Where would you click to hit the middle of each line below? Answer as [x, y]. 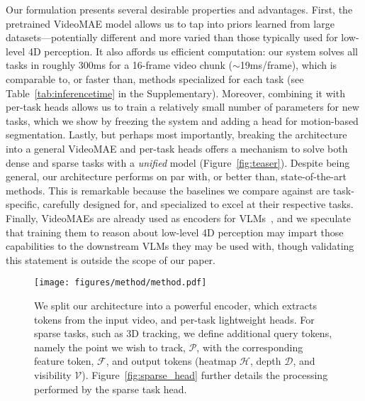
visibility [53, 374]
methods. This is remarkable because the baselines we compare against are [168, 190]
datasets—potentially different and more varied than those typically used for [172, 37]
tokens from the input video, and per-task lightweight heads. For [174, 319]
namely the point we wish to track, [110, 347]
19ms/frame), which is [288, 65]
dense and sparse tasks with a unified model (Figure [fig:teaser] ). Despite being [178, 162]
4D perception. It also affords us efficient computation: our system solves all [193, 51]
